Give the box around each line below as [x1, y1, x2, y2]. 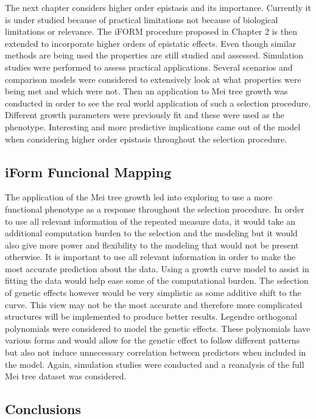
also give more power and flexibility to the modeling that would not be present [5, 238, 299, 251]
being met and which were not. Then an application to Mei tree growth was [5, 85, 288, 97]
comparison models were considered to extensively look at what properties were [5, 72, 301, 85]
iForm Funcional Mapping [5, 162, 172, 181]
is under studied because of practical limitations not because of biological [5, 13, 278, 26]
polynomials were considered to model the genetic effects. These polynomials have [5, 322, 311, 334]
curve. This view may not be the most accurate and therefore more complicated [5, 298, 303, 311]
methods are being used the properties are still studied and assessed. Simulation [5, 49, 304, 62]
